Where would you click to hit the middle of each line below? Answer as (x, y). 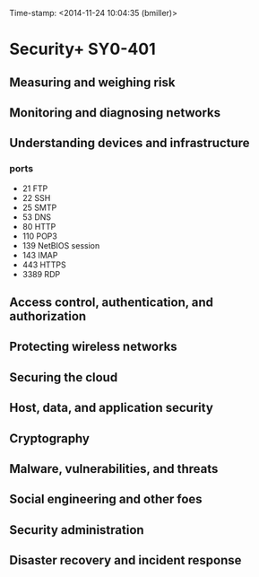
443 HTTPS (44, 265)
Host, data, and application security (111, 408)
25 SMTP (39, 207)
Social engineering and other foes (106, 499)
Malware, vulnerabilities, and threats (114, 469)
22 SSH (36, 197)
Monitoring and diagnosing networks (115, 113)
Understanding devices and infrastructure (129, 143)
